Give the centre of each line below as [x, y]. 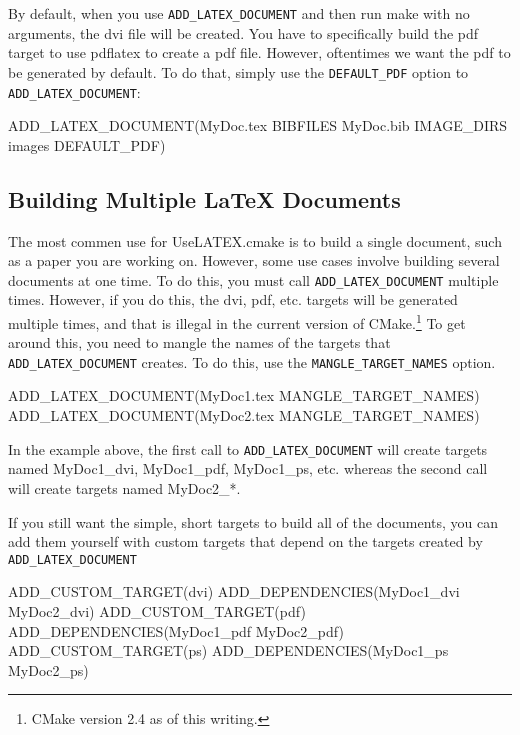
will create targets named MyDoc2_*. [124, 487]
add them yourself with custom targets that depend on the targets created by [245, 541]
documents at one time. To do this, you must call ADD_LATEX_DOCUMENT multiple [253, 279]
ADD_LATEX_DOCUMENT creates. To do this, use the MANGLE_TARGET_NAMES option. [252, 361]
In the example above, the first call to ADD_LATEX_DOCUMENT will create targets [248, 448]
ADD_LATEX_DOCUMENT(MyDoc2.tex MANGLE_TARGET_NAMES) [244, 415]
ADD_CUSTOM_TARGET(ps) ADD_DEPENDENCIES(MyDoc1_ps [228, 650]
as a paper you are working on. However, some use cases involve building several [254, 260]
